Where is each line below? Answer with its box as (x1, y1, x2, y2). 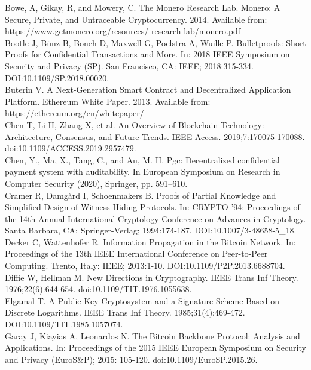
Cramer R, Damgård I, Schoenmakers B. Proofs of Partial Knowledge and (5, 189, 276, 201)
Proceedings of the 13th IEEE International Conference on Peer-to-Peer (5, 247, 268, 260)
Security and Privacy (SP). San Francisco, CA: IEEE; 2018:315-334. (5, 59, 254, 72)
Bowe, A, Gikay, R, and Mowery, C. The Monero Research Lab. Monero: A (5, 1, 280, 13)
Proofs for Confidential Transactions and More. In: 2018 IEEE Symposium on (5, 48, 290, 60)
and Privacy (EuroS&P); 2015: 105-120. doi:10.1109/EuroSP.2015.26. (5, 353, 258, 365)
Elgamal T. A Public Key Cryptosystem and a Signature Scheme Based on (5, 294, 279, 307)
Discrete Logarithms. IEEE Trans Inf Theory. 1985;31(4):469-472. (5, 306, 245, 319)
